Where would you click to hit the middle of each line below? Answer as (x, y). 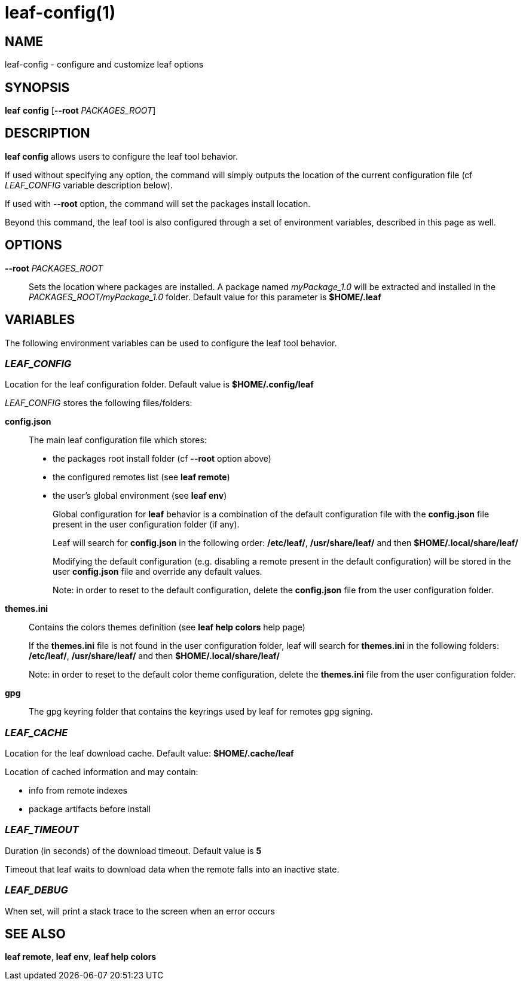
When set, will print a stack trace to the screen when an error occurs (140, 911)
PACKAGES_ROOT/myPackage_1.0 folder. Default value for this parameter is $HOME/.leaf (205, 297)
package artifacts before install (90, 809)
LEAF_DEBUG (36, 890)
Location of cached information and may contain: (102, 772)
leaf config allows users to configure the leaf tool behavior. (122, 156)
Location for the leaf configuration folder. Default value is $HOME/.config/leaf (159, 385)
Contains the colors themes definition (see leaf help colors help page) (167, 627)
